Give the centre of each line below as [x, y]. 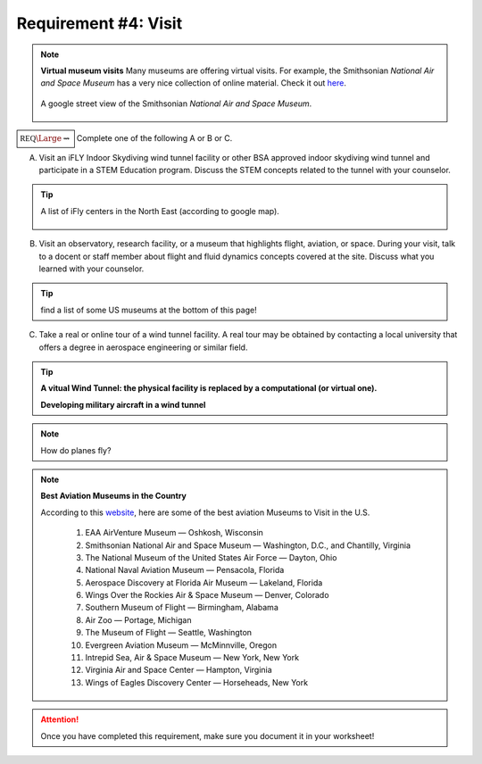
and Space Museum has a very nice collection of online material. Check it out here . [194, 83]
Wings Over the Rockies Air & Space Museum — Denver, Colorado [207, 595]
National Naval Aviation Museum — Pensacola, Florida [185, 570]
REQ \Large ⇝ [45, 139]
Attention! [60, 719]
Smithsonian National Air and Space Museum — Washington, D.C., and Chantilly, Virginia [248, 545]
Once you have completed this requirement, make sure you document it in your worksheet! [208, 735]
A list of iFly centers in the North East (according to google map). [160, 211]
